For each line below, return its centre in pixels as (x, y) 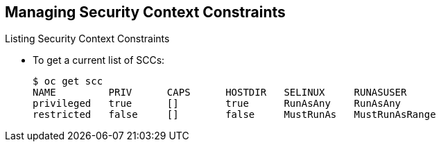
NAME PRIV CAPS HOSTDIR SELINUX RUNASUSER (220, 93)
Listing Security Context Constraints (87, 39)
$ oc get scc (68, 81)
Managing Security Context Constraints (145, 12)
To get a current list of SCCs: (99, 60)
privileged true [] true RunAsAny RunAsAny (217, 104)
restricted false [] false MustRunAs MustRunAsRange (234, 115)
